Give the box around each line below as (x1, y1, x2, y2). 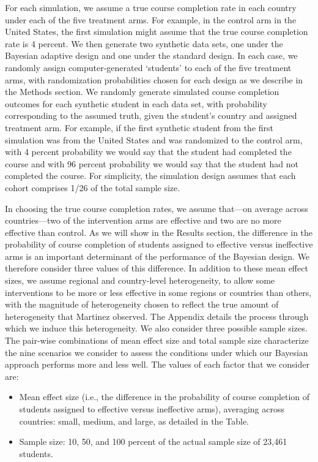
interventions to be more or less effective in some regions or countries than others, (5, 286, 312, 298)
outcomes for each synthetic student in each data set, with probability (5, 97, 267, 110)
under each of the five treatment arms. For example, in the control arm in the (5, 13, 297, 26)
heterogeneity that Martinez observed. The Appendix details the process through (5, 309, 309, 322)
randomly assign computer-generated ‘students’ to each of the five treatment (5, 61, 292, 74)
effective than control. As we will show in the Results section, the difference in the (5, 225, 313, 238)
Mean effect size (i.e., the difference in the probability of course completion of (19, 390, 310, 403)
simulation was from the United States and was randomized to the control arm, (5, 133, 303, 146)
